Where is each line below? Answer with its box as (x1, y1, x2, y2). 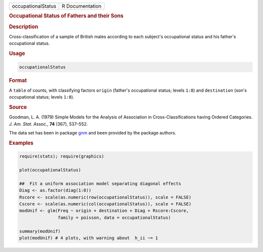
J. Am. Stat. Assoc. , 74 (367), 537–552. (9, 121, 88, 127)
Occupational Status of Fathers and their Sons (9, 13, 124, 19)
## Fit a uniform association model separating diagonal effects (19, 181, 181, 186)
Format (9, 77, 27, 84)
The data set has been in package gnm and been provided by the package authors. (9, 130, 176, 136)
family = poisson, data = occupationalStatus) (57, 215, 171, 220)
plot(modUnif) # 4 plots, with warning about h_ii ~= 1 (19, 235, 158, 240)
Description (9, 23, 38, 30)
